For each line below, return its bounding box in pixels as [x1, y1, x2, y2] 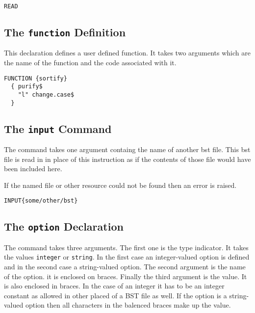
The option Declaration [4, 219, 124, 234]
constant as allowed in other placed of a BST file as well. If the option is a [4, 290, 227, 300]
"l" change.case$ [18, 91, 75, 98]
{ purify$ [11, 83, 43, 90]
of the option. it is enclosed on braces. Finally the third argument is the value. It [4, 271, 247, 281]
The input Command [4, 121, 112, 136]
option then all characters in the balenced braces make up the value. [25, 300, 231, 310]
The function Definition [4, 25, 126, 40]
